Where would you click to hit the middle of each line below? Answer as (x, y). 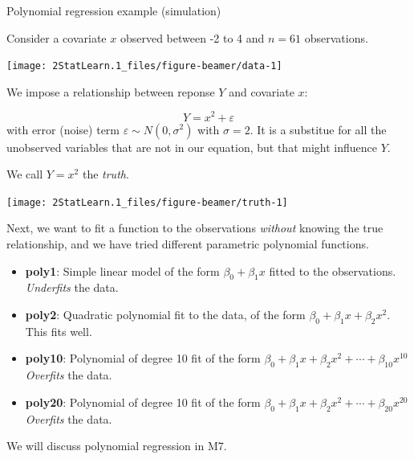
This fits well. (59, 331)
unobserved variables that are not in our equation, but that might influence (192, 147)
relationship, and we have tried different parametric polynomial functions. (188, 243)
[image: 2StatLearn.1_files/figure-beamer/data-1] (144, 66)
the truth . (106, 174)
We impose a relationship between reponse (111, 91)
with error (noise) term (63, 129)
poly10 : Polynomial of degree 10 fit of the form (143, 358)
